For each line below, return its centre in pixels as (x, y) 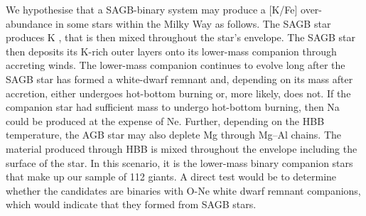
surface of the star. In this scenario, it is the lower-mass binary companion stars (179, 162)
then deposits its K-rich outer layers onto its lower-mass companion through (171, 51)
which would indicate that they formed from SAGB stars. (131, 204)
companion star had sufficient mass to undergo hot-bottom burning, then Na (173, 107)
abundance (29, 23)
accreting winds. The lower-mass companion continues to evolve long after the (176, 65)
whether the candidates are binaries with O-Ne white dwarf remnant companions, (183, 190)
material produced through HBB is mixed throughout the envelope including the (182, 148)
